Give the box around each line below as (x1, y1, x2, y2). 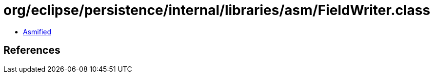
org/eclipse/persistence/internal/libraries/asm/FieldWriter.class (3, 2, 431, 18)
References (3, 44, 60, 57)
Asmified (23, 27, 52, 36)
